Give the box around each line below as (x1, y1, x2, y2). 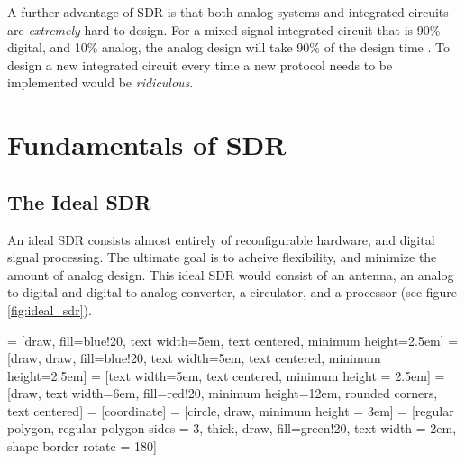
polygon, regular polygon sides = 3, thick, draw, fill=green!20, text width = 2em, (7, 419, 457, 438)
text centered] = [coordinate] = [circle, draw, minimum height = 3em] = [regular (7, 401, 454, 420)
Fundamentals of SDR (7, 126, 287, 163)
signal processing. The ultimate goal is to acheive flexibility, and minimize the (7, 248, 437, 267)
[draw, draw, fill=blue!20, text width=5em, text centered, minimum (7, 349, 381, 367)
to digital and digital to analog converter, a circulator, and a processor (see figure (7, 283, 458, 302)
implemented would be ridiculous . (7, 73, 194, 92)
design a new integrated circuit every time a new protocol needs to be (7, 55, 393, 74)
